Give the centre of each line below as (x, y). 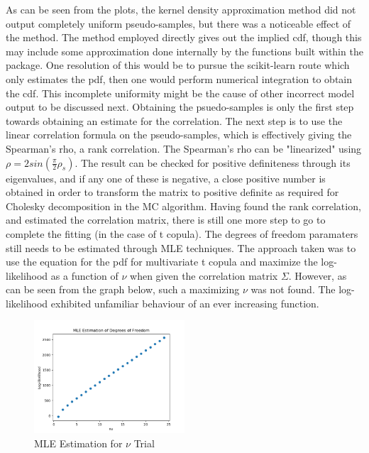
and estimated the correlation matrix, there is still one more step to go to (166, 220)
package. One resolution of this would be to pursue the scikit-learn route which (178, 65)
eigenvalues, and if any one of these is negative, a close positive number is (166, 178)
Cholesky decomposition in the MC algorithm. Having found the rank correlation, (183, 206)
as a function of (84, 275)
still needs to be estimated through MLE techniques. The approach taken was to (181, 247)
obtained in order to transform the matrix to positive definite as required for (172, 192)
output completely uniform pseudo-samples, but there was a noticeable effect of (178, 23)
